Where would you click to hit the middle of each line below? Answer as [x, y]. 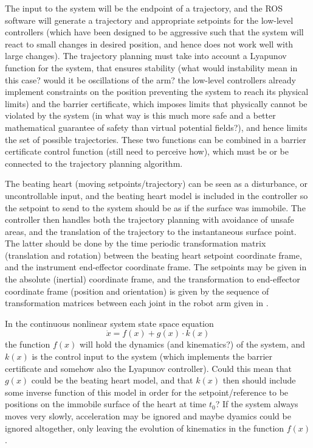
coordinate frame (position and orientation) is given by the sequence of [137, 291]
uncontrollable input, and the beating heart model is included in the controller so [156, 195]
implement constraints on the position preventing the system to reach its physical [157, 92]
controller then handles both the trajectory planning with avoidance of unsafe [150, 219]
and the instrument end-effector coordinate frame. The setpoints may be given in [156, 267]
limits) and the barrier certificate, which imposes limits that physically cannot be [156, 103]
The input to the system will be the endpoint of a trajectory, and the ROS [144, 8]
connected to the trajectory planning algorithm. [94, 163]
